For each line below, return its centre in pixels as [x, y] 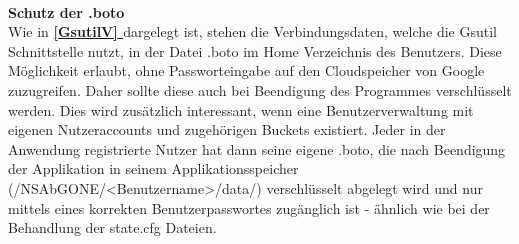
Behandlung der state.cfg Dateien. [112, 227]
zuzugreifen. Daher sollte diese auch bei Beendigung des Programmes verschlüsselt [260, 89]
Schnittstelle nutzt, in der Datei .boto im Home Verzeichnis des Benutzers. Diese [255, 50]
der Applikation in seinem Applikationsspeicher [153, 168]
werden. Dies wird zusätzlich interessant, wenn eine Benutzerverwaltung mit [241, 109]
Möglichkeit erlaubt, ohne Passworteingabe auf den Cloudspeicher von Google [246, 70]
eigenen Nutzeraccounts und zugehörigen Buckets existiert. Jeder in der [227, 129]
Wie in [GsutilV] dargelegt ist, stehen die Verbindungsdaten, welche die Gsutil [252, 31]
